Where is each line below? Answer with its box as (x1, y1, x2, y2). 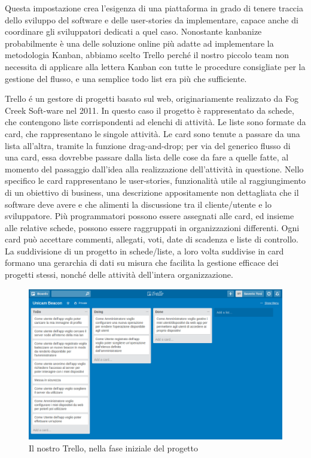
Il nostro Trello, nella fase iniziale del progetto (29, 442, 198, 454)
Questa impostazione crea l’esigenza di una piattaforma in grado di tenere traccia (5, 2, 303, 14)
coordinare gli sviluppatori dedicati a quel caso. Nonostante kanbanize (5, 25, 262, 38)
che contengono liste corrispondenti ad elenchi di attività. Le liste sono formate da (5, 116, 306, 128)
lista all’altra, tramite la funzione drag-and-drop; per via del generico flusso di (5, 139, 291, 151)
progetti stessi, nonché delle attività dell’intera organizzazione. (5, 268, 233, 281)
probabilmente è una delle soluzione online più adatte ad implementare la (5, 37, 274, 49)
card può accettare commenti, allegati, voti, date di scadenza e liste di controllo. (5, 233, 299, 245)
